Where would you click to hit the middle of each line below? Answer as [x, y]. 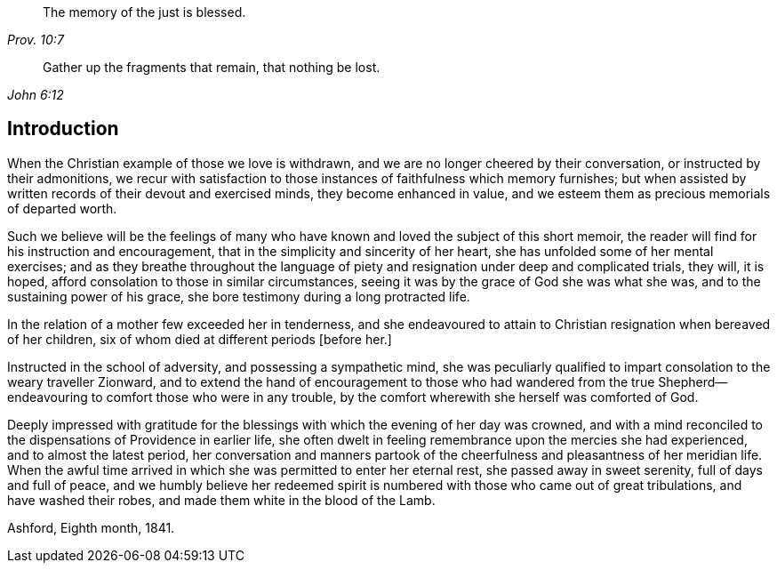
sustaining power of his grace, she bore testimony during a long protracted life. [239, 296]
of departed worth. [62, 208]
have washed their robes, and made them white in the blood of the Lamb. [221, 500]
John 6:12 [36, 95]
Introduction [63, 129]
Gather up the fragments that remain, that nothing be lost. [212, 67]
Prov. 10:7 [36, 40]
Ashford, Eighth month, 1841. [91, 527]
